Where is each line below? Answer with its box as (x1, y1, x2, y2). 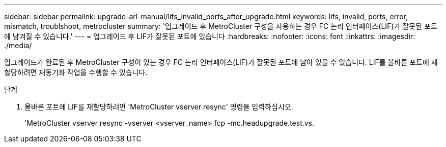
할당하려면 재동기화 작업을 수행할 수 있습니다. (4, 68, 148, 77)
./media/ (4, 41, 32, 50)
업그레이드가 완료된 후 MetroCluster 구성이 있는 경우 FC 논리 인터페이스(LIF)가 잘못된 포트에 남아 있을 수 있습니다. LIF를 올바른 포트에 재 (4, 58, 438, 66)
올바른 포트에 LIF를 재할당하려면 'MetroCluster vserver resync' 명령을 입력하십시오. (24, 102, 293, 111)
